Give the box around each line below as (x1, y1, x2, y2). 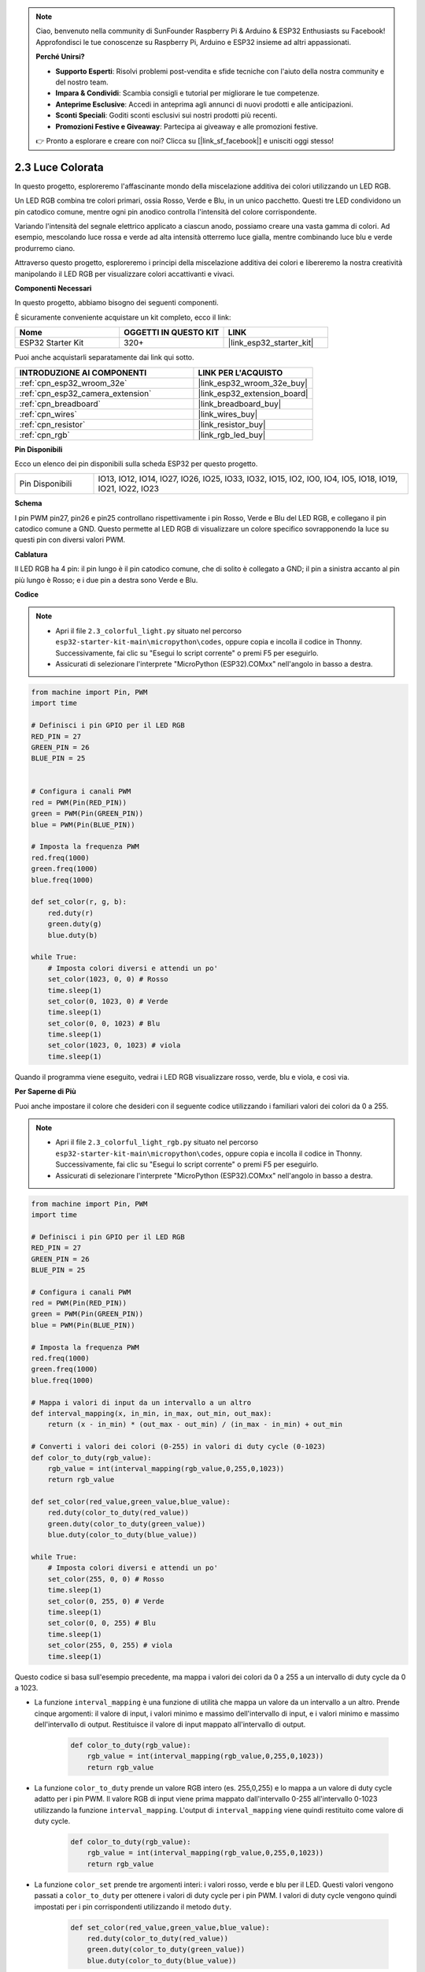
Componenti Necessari (14, 283, 92, 293)
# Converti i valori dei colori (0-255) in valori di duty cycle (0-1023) (31, 1442, 327, 1451)
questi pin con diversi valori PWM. (14, 535, 126, 544)
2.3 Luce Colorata (14, 160, 104, 174)
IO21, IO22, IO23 (98, 484, 159, 495)
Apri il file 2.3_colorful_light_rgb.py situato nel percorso (55, 1137, 259, 1147)
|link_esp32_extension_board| (198, 387, 309, 398)
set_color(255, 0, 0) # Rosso (47, 1574, 164, 1583)
